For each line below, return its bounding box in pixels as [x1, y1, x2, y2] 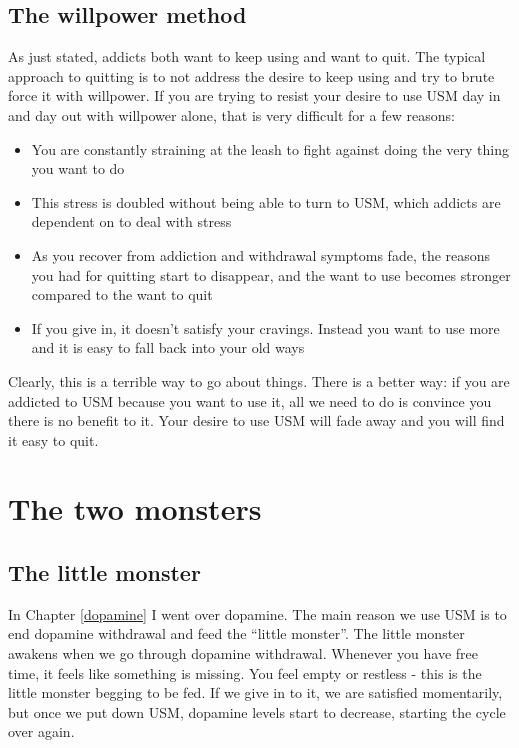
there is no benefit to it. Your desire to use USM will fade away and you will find [8, 410, 505, 431]
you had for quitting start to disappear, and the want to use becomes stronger [31, 264, 511, 285]
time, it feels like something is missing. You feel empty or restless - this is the [8, 662, 482, 683]
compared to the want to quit [31, 284, 213, 305]
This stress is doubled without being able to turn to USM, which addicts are [31, 191, 501, 212]
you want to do [31, 158, 125, 179]
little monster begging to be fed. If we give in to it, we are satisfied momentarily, [8, 682, 503, 703]
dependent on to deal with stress [31, 211, 232, 232]
